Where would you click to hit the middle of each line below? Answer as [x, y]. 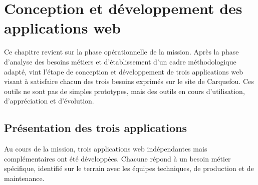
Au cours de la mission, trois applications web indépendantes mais [106, 149]
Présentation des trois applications [95, 128]
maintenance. [24, 178]
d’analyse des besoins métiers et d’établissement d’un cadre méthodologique [120, 61]
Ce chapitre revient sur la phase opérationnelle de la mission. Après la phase [121, 52]
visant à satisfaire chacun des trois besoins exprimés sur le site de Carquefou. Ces [129, 81]
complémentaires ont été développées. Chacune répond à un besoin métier [117, 158]
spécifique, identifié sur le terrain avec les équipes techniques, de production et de [129, 168]
